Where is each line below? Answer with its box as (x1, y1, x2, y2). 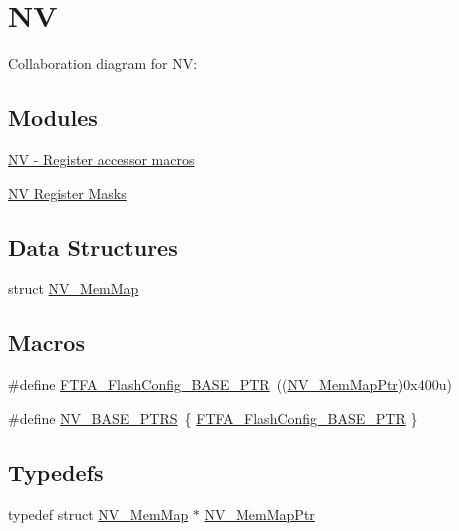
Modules (8, 102, 98, 133)
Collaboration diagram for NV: (8, 53, 198, 74)
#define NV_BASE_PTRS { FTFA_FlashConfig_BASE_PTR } (8, 407, 418, 428)
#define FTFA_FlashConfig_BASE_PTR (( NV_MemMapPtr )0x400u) (8, 374, 452, 395)
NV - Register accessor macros (8, 148, 195, 169)
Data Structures (8, 231, 178, 262)
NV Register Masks (8, 182, 127, 203)
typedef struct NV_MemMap (8, 503, 189, 524)
